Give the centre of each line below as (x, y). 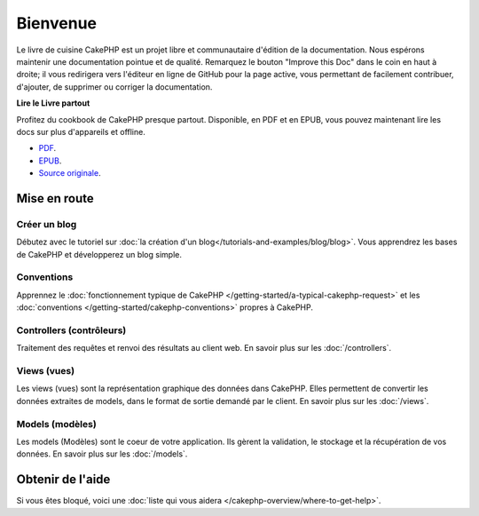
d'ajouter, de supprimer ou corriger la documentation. (114, 87)
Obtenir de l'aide (63, 480)
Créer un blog (47, 224)
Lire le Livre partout (53, 103)
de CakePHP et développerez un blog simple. (99, 254)
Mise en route (55, 198)
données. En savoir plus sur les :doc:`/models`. (102, 454)
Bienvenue (57, 23)
